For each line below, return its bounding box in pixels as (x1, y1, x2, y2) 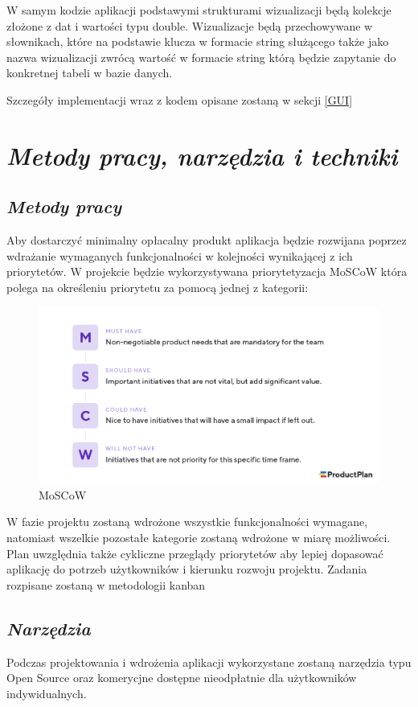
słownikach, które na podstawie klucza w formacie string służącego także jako (6, 33, 389, 50)
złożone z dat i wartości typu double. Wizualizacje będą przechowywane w (6, 17, 373, 34)
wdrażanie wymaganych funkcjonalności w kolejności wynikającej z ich (6, 247, 353, 264)
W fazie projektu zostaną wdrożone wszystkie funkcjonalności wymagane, (6, 513, 368, 530)
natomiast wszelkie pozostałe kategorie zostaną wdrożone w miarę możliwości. (6, 528, 391, 545)
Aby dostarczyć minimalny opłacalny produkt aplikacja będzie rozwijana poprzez (6, 232, 407, 249)
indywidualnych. (6, 684, 87, 701)
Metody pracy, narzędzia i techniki (6, 138, 398, 172)
